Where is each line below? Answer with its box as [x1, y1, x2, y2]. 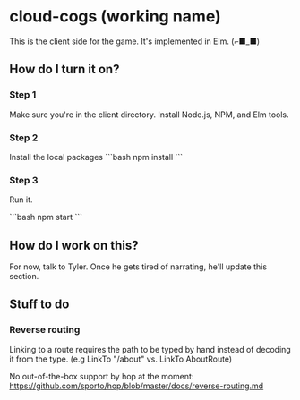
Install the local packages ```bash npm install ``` [9, 151, 184, 162]
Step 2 [9, 132, 39, 144]
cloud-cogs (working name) [9, 6, 221, 27]
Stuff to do [9, 297, 70, 312]
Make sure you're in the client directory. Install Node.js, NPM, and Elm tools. [9, 109, 289, 120]
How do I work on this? [9, 237, 139, 252]
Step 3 [9, 174, 39, 186]
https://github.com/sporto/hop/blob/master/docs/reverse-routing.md [9, 380, 264, 391]
